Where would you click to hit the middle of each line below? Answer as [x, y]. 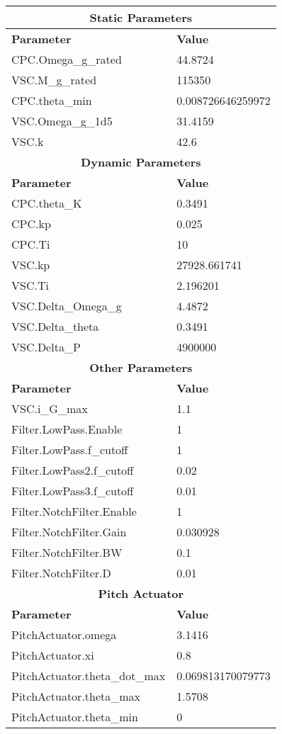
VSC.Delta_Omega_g [67, 306]
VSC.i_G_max [50, 408]
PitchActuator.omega [64, 634]
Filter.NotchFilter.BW [67, 552]
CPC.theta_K [47, 203]
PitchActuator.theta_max [76, 696]
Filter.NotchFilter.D [61, 573]
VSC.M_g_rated [54, 80]
